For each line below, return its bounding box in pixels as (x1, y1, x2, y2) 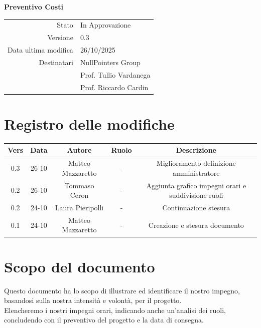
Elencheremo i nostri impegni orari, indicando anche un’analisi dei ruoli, (4, 304, 226, 315)
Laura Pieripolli (55, 202, 104, 212)
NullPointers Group (80, 57, 141, 67)
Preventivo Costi (4, 2, 63, 12)
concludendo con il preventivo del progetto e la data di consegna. (4, 314, 204, 325)
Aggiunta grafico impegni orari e (146, 180, 246, 190)
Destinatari (39, 57, 73, 67)
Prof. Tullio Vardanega (80, 69, 151, 80)
